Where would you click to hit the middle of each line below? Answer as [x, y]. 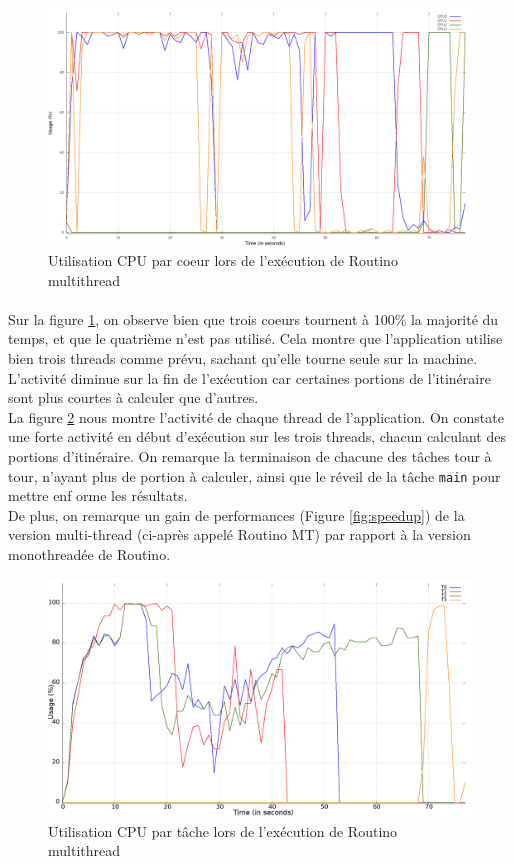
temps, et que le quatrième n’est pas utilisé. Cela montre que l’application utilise [255, 338]
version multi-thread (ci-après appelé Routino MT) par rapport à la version [239, 534]
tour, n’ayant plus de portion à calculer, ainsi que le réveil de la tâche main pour [254, 475]
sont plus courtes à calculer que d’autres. [133, 397]
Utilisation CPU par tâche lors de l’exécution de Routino [223, 830]
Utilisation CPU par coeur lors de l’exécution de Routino [223, 260]
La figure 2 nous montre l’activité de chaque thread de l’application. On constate [256, 416]
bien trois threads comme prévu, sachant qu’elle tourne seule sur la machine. [243, 358]
